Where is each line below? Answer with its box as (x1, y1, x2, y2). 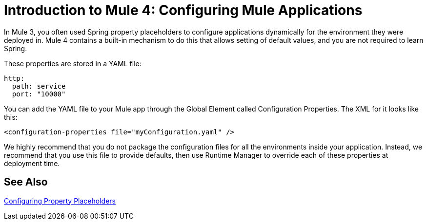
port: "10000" (12, 90, 66, 98)
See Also (4, 176, 48, 188)
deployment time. (4, 159, 60, 168)
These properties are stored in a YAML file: (4, 59, 142, 68)
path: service (12, 82, 66, 90)
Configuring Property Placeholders (4, 196, 116, 205)
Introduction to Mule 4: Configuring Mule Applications (4, 2, 363, 19)
